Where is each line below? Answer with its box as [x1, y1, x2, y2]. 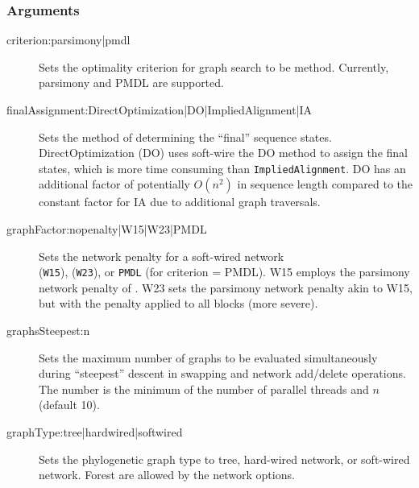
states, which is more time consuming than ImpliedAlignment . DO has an [39, 159, 406, 176]
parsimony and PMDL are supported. [39, 74, 224, 91]
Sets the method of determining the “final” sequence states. [39, 128, 332, 145]
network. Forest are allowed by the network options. [39, 466, 295, 483]
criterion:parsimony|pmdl [6, 31, 131, 48]
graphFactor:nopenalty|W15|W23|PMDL [6, 221, 207, 238]
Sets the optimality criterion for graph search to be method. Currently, [39, 58, 389, 75]
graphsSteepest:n [6, 322, 90, 339]
